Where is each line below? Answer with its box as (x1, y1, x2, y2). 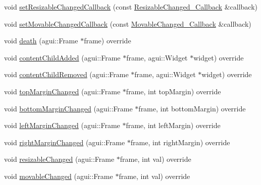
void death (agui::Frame (4, 35, 78, 46)
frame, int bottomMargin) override (138, 103, 246, 113)
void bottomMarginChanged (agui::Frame (4, 103, 133, 113)
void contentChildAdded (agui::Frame (4, 52, 121, 63)
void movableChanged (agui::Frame (4, 170, 113, 181)
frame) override (84, 35, 131, 46)
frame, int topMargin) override (126, 86, 221, 96)
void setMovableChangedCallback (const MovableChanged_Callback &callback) (4, 18, 251, 29)
